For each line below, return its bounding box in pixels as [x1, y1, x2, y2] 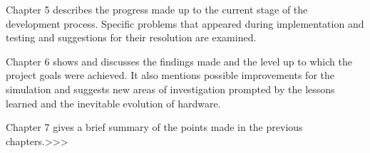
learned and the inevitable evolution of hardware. [6, 95, 221, 110]
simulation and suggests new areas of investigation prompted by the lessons [6, 81, 335, 96]
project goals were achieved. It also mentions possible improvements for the [6, 68, 335, 83]
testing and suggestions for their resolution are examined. [6, 30, 257, 45]
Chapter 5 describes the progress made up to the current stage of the [6, 2, 308, 16]
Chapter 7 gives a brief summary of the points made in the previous [6, 120, 303, 134]
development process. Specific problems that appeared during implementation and [6, 16, 364, 31]
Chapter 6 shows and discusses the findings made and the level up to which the [6, 53, 352, 68]
